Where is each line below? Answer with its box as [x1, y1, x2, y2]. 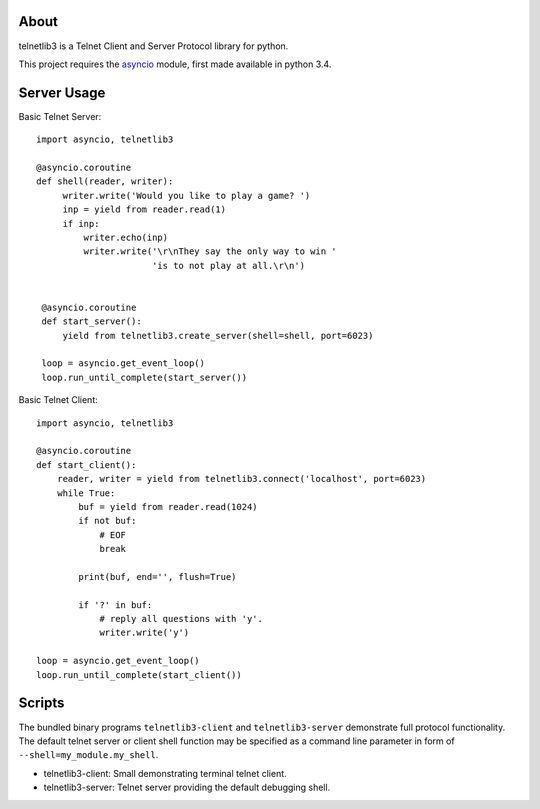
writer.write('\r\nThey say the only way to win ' [83, 246, 337, 257]
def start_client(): [36, 459, 137, 470]
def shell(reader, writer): [36, 176, 174, 187]
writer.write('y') [99, 627, 190, 639]
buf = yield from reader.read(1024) [78, 501, 259, 512]
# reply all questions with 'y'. [99, 613, 264, 625]
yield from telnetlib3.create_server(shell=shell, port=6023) [62, 330, 374, 341]
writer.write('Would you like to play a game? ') [62, 190, 311, 201]
